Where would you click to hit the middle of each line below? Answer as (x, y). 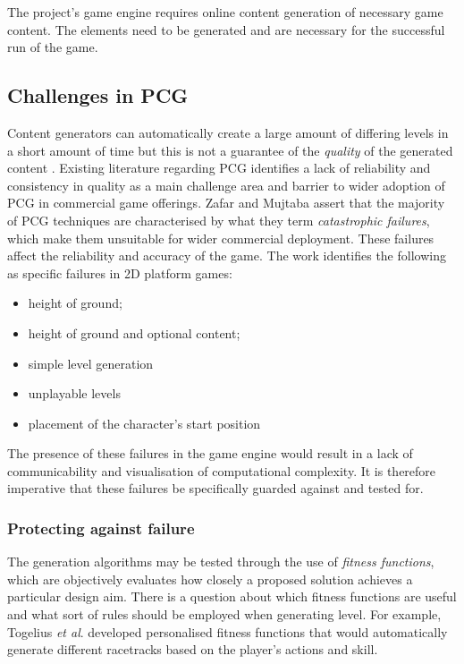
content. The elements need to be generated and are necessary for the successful (226, 29)
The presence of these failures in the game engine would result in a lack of (210, 453)
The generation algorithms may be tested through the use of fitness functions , (221, 562)
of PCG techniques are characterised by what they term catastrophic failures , (219, 220)
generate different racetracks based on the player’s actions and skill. (193, 649)
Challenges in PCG (98, 95)
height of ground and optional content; (134, 332)
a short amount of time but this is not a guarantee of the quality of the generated (230, 150)
